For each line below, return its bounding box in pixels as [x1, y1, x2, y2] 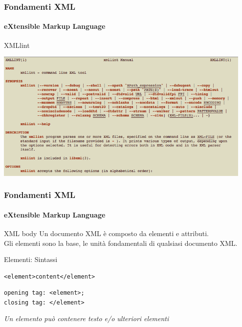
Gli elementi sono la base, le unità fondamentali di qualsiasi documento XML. [4, 238, 238, 248]
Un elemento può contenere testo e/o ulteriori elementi [4, 313, 169, 323]
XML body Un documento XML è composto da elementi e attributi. [4, 228, 209, 238]
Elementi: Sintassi [4, 254, 58, 264]
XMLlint [4, 40, 30, 50]
